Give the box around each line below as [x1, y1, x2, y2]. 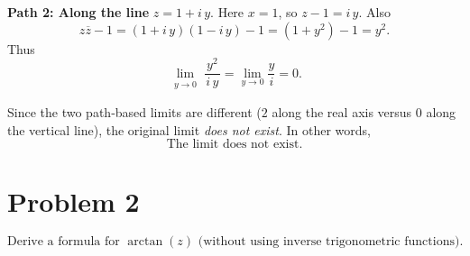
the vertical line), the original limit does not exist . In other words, [7, 120, 371, 139]
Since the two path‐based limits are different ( [7, 103, 262, 122]
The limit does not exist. [166, 138, 303, 151]
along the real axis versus [272, 103, 412, 122]
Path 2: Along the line [7, 3, 150, 21]
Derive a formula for [7, 235, 120, 249]
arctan [127, 235, 163, 249]
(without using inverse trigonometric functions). [198, 235, 464, 249]
